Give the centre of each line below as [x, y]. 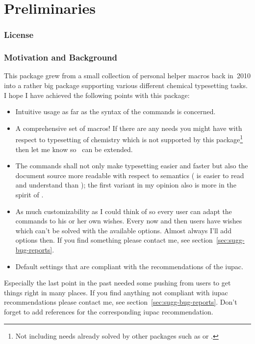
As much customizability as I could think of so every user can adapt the [124, 211]
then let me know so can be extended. [74, 149]
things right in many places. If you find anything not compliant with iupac [116, 292]
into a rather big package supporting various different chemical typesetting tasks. [126, 85]
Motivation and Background [61, 57]
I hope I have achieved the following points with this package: [97, 95]
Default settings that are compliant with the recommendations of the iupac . [129, 266]
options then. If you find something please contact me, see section [114, 240]
